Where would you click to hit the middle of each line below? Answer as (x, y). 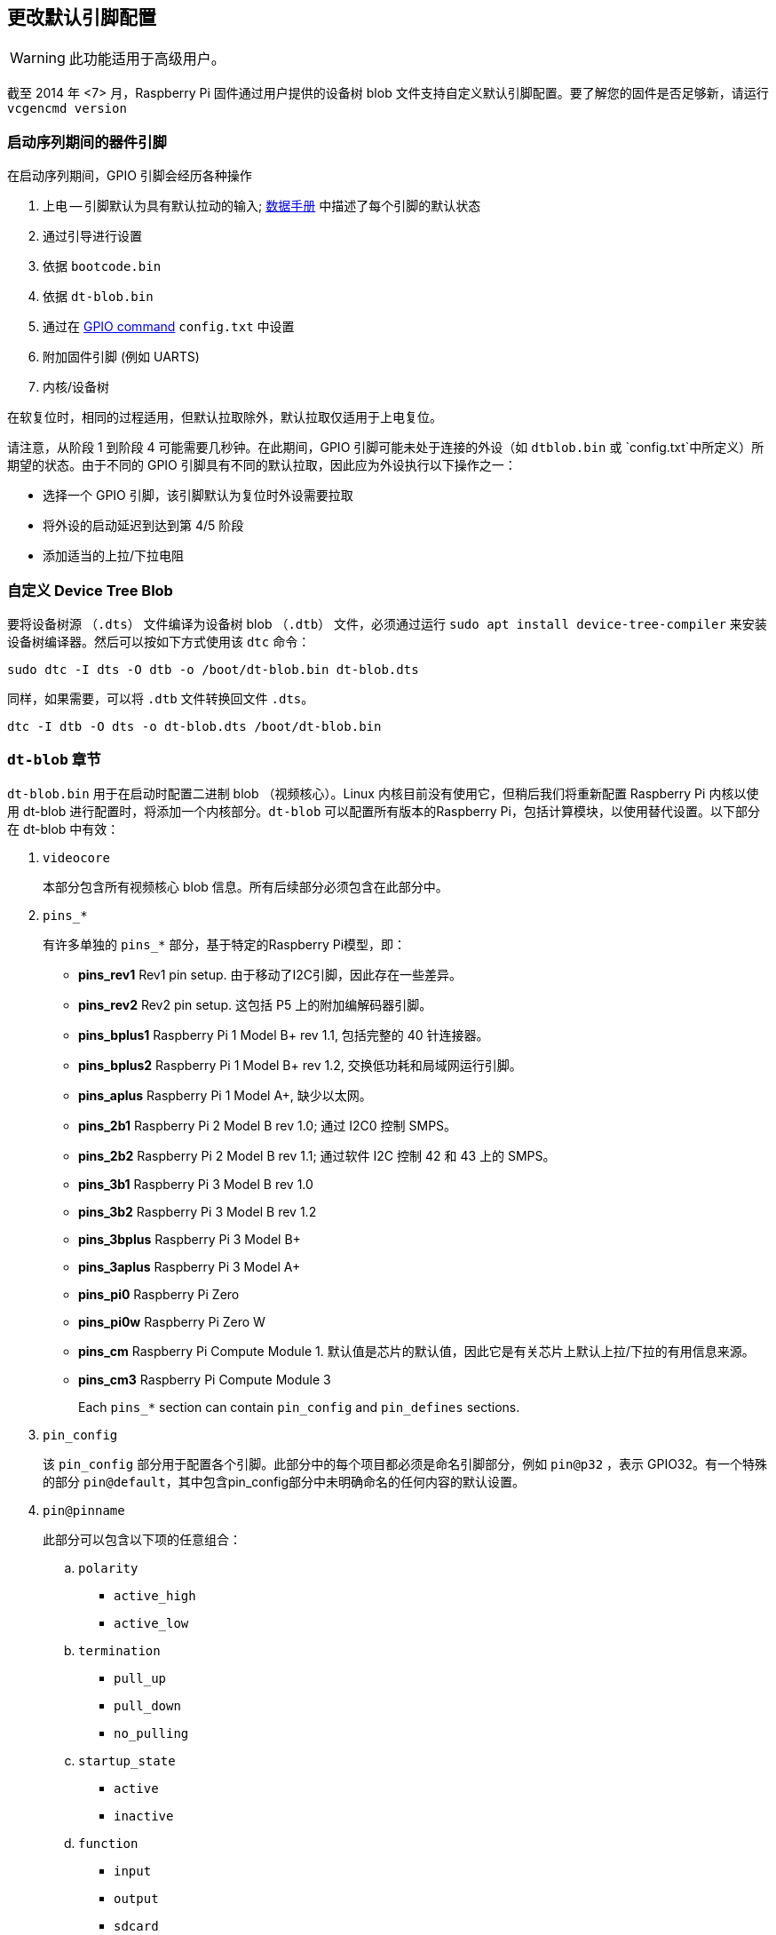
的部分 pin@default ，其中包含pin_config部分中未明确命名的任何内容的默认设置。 (284, 1481)
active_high (155, 1595)
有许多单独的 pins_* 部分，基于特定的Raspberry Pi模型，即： (225, 944)
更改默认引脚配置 (82, 17)
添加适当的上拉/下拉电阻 (114, 556)
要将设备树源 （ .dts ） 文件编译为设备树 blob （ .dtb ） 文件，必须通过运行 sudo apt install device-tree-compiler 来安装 (387, 623)
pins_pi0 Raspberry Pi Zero (159, 1294)
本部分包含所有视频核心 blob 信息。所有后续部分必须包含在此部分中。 (245, 886)
